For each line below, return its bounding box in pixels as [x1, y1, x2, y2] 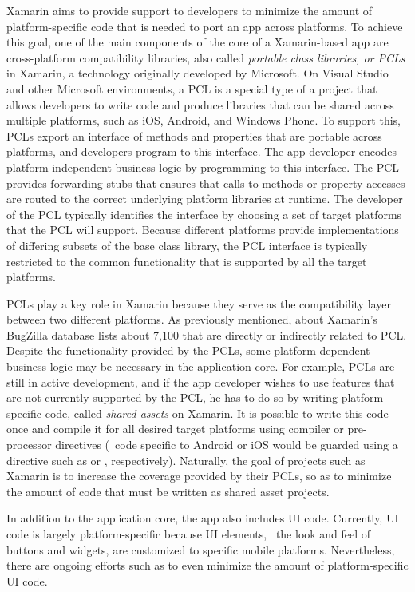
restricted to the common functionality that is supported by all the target [6, 252, 367, 269]
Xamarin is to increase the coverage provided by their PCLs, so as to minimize [6, 467, 392, 484]
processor [6, 436, 52, 453]
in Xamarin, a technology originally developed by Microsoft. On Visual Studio [6, 65, 389, 81]
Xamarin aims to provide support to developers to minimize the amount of [6, 2, 373, 18]
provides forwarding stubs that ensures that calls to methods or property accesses [6, 174, 405, 191]
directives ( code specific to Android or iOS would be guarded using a [55, 436, 398, 453]
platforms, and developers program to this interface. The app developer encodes [6, 143, 397, 160]
